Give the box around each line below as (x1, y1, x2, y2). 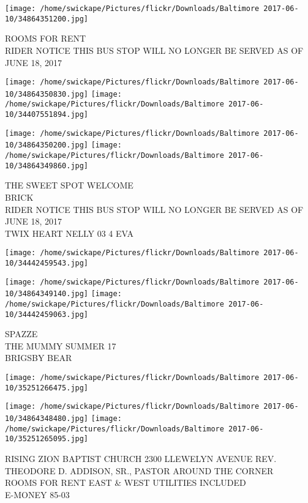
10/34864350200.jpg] (5, 141, 89, 150)
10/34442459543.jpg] (5, 258, 89, 267)
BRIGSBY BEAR (5, 351, 72, 364)
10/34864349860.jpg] (5, 161, 89, 170)
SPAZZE (5, 327, 38, 340)
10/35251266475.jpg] (5, 383, 89, 392)
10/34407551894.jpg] (5, 110, 89, 119)
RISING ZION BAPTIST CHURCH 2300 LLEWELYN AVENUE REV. (5, 452, 277, 464)
